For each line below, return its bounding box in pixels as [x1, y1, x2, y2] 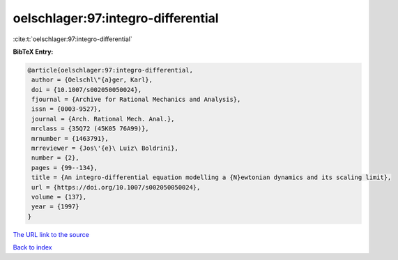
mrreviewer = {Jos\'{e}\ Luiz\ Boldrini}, [31, 144, 179, 153]
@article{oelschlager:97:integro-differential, [27, 66, 193, 74]
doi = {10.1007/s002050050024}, [31, 86, 142, 93]
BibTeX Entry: [13, 47, 54, 56]
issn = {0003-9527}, [31, 105, 102, 113]
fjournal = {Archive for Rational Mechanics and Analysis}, [31, 95, 241, 104]
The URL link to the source [13, 230, 90, 238]
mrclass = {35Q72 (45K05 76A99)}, [31, 125, 149, 132]
